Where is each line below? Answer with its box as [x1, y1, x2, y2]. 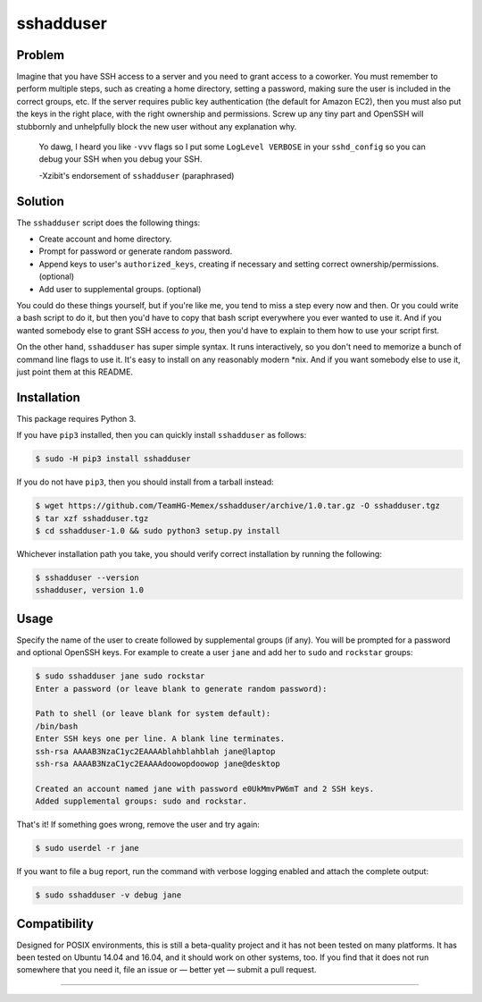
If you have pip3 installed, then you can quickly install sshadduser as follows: [16, 430, 307, 441]
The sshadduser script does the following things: [16, 217, 201, 228]
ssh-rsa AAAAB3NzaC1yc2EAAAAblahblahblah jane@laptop [35, 746, 276, 756]
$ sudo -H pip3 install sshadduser [35, 454, 191, 464]
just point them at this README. [16, 366, 134, 377]
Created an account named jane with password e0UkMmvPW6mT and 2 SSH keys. [35, 783, 375, 794]
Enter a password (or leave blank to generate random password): [35, 684, 328, 694]
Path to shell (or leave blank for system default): [35, 709, 271, 719]
